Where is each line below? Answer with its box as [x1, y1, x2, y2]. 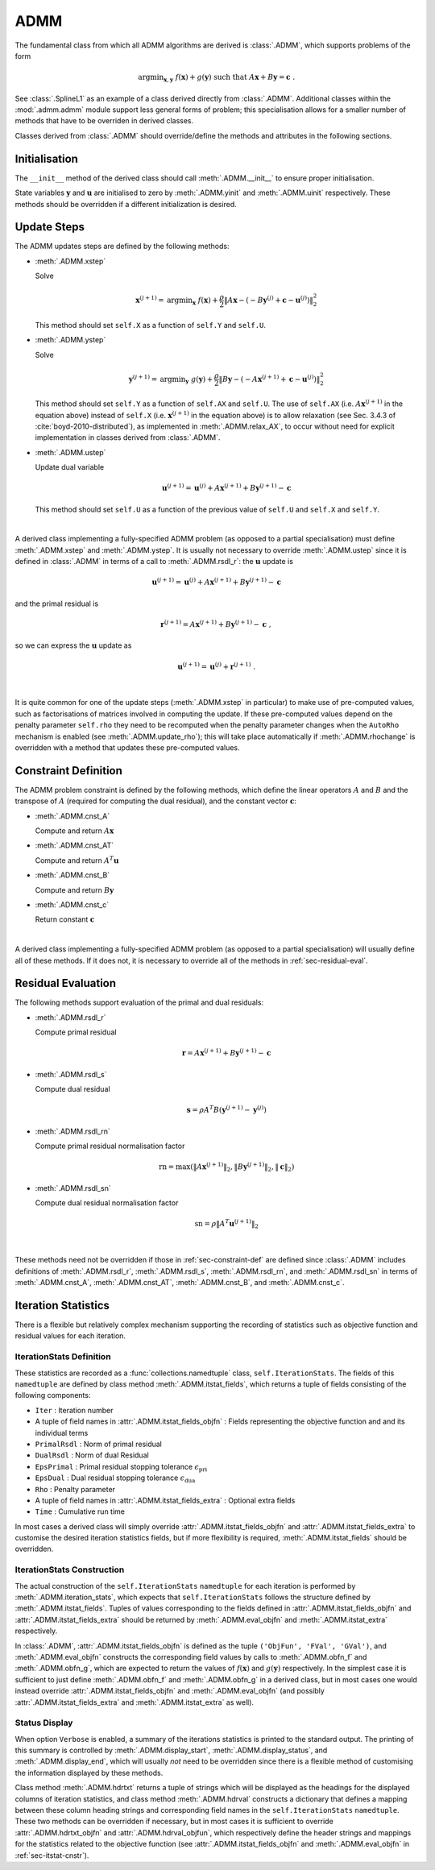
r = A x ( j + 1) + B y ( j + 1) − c [181, 1047, 271, 1058]
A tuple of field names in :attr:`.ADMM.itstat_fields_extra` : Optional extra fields [35, 1495, 296, 1505]
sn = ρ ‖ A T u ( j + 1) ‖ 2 [194, 1217, 259, 1230]
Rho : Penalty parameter [35, 1484, 116, 1494]
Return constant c [35, 914, 95, 924]
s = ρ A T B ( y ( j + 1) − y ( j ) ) [186, 1104, 267, 1115]
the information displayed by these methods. [14, 1768, 164, 1777]
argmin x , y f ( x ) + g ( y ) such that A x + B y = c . [138, 73, 296, 84]
